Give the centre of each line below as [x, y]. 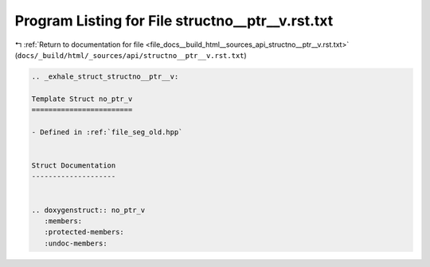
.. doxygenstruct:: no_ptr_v [88, 210]
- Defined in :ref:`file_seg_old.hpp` [107, 132]
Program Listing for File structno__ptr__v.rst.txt [174, 21]
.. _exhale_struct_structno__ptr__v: [105, 76]
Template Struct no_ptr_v [82, 99]
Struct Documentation [74, 166]
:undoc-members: [76, 243]
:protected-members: [84, 232]
